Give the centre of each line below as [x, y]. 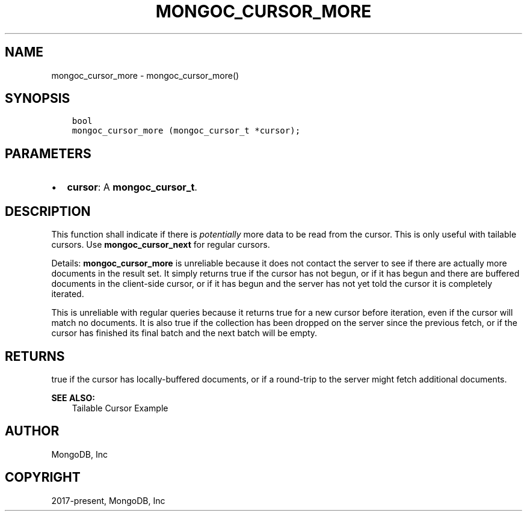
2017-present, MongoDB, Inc [108, 500]
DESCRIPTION [48, 211]
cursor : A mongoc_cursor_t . [132, 187]
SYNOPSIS [38, 99]
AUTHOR [32, 431]
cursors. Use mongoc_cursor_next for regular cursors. [161, 245]
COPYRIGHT [43, 478]
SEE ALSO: [73, 398]
